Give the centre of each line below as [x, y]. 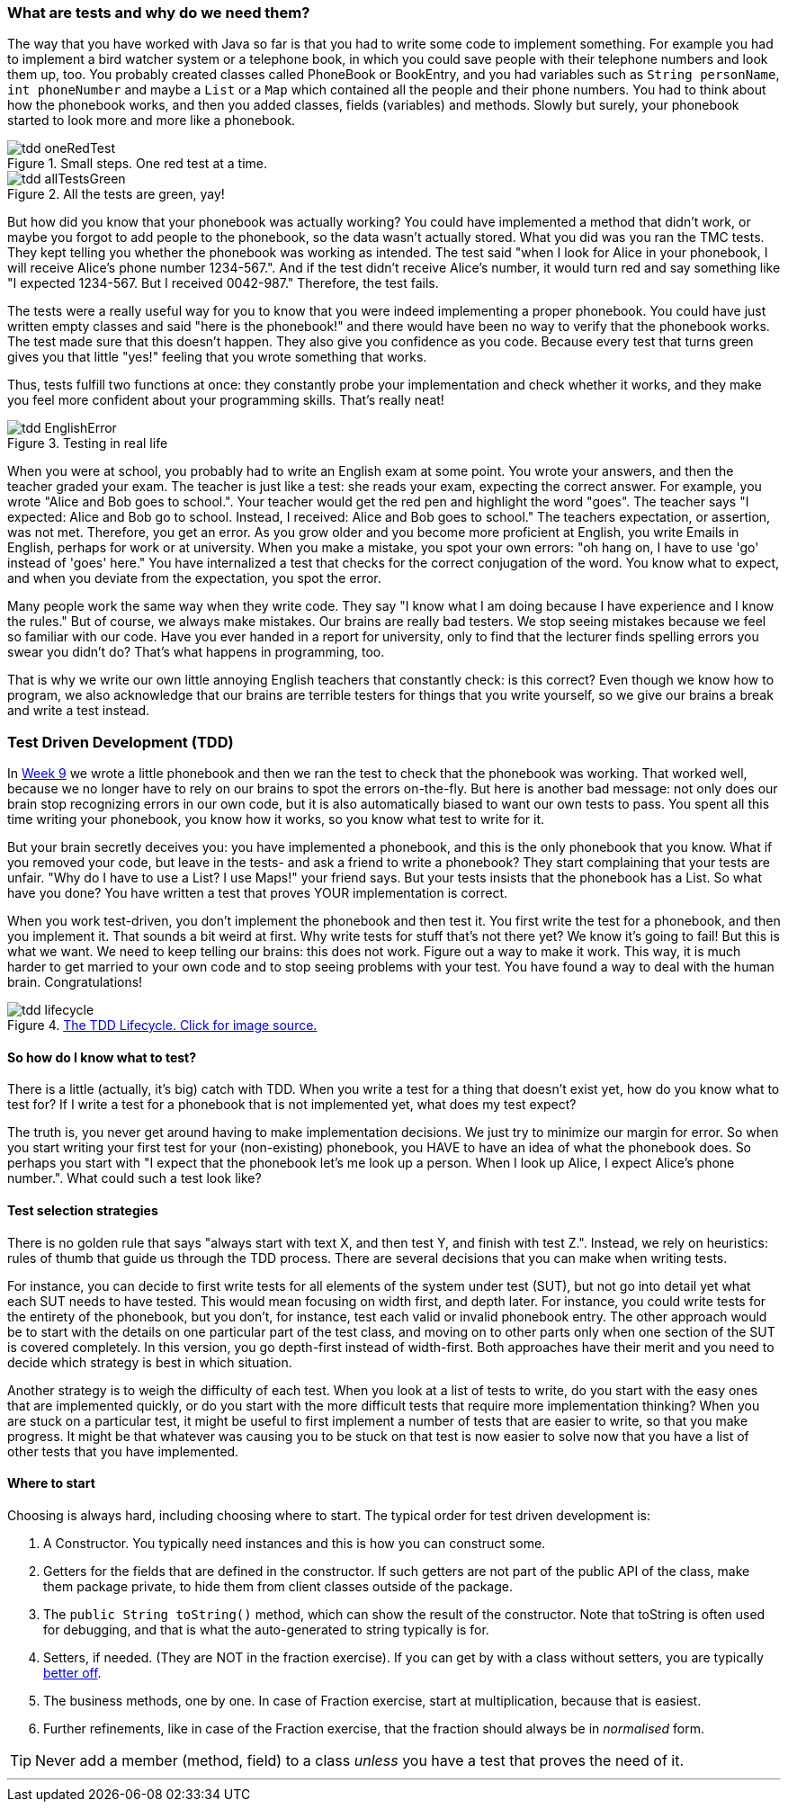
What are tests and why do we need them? [159, 13]
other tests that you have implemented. [123, 1451]
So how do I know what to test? [102, 1057]
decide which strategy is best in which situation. [150, 1362]
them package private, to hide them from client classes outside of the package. [278, 1586]
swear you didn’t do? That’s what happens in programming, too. [196, 652]
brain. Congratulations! [75, 982]
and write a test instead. [79, 711]
